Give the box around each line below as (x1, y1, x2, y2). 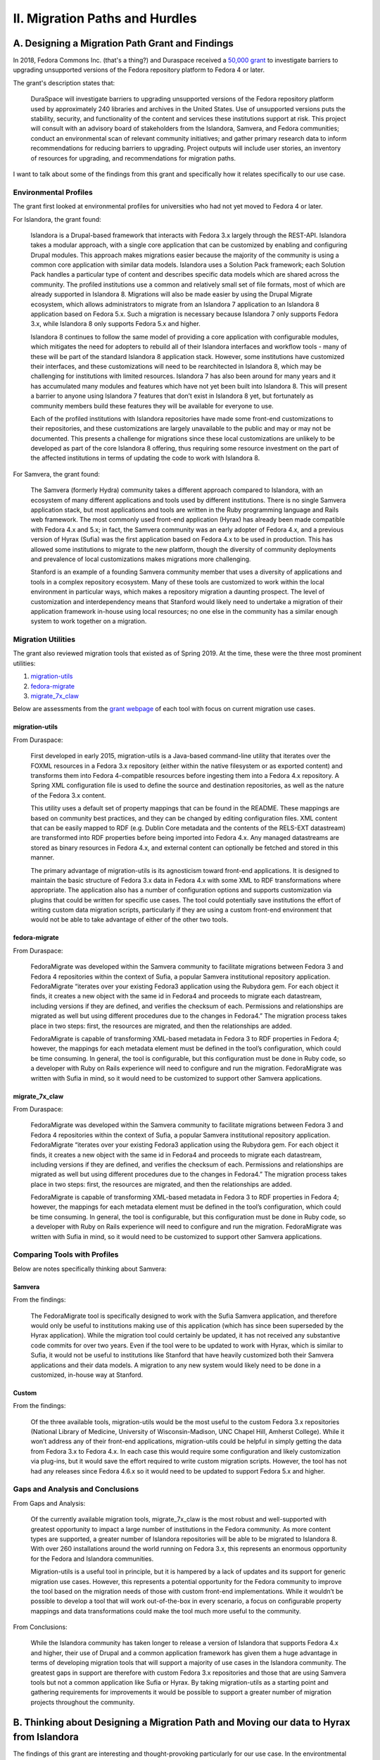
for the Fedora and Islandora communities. (30, 1554, 154, 1563)
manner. (30, 853, 55, 862)
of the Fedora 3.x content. (30, 791, 106, 799)
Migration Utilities (13, 634, 76, 644)
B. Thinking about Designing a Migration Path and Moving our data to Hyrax (13, 1716, 351, 1728)
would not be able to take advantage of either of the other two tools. (30, 915, 229, 924)
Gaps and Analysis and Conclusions (13, 1484, 139, 1494)
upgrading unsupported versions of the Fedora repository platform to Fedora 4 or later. (13, 65, 265, 74)
